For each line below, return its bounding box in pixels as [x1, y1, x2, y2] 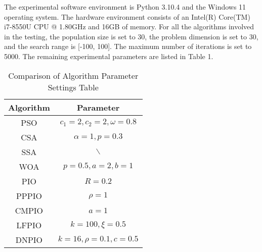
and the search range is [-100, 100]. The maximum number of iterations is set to [4, 41, 252, 52]
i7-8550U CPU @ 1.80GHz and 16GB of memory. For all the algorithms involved [4, 21, 254, 32]
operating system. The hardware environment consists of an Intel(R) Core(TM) [4, 11, 250, 22]
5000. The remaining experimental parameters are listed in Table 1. [4, 51, 213, 61]
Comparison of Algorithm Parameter [8, 69, 139, 81]
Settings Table [48, 81, 99, 93]
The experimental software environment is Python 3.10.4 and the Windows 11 [4, 2, 246, 12]
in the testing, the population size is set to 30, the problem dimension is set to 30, [4, 31, 258, 41]
